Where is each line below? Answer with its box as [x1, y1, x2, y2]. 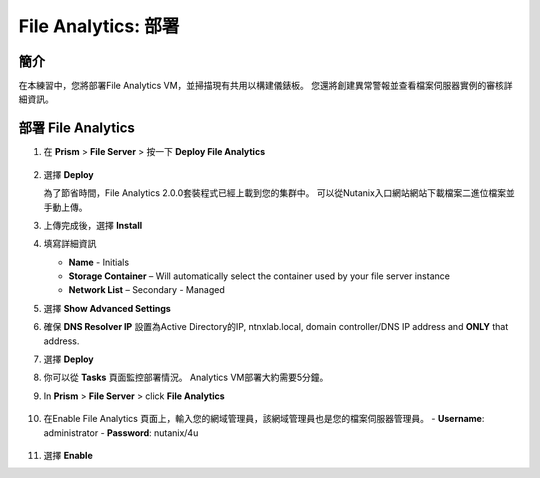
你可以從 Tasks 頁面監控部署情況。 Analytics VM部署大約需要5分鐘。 [43, 371, 329, 384]
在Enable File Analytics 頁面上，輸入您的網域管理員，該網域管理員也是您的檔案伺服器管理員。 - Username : [43, 413, 485, 425]
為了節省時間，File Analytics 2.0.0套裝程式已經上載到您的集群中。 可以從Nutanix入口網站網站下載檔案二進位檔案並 [43, 187, 515, 199]
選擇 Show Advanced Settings [43, 302, 172, 314]
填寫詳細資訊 [43, 238, 97, 250]
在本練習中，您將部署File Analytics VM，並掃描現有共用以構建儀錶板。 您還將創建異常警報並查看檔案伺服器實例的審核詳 [18, 80, 514, 92]
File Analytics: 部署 [18, 15, 180, 37]
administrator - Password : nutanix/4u [43, 426, 199, 439]
